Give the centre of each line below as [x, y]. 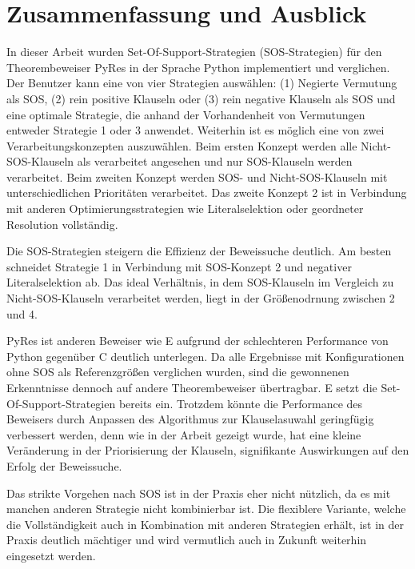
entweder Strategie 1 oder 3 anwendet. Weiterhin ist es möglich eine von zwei [196, 130]
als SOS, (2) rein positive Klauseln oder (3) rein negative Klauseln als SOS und [201, 98]
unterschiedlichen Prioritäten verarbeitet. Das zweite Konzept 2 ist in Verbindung [207, 192]
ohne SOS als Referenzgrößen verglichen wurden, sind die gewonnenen [178, 372]
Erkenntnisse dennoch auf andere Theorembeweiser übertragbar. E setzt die [192, 387]
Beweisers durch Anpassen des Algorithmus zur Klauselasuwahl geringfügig [190, 419]
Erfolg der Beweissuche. [64, 465]
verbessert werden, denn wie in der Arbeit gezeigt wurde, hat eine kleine [184, 434]
